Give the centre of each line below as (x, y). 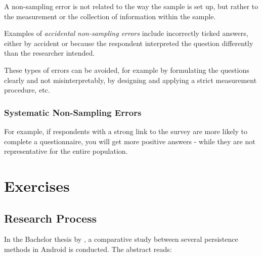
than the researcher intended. (50, 53)
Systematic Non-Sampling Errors (73, 112)
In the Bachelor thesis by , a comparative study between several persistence (121, 239)
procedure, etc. (27, 90)
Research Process (51, 218)
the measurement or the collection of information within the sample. (110, 16)
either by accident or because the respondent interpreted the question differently (129, 43)
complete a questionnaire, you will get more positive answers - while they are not (130, 141)
